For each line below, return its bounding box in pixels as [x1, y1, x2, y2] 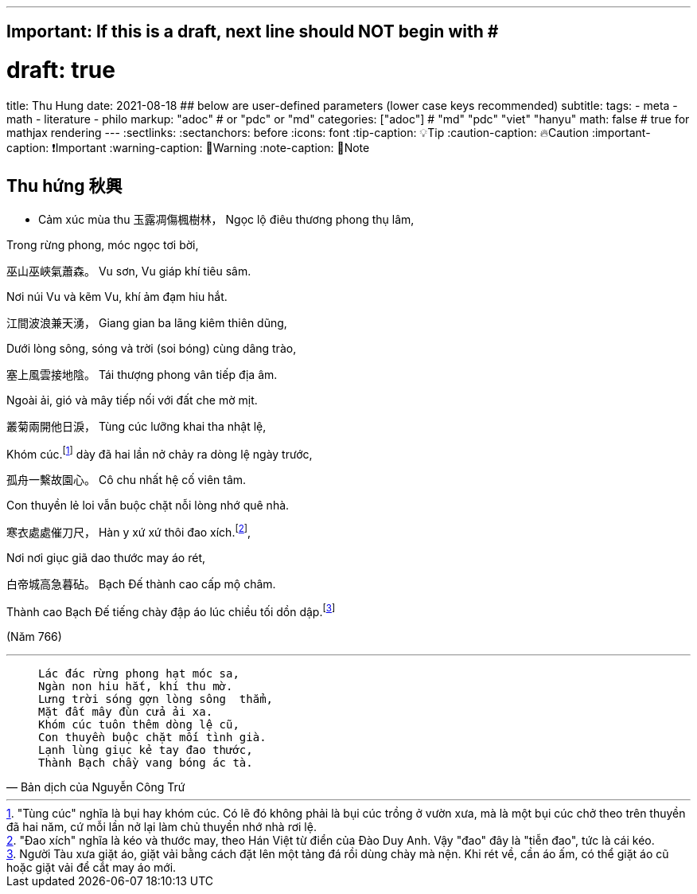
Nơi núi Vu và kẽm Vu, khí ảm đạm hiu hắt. [6, 289, 228, 303]
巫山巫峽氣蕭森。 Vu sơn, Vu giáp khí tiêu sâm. [6, 264, 251, 278]
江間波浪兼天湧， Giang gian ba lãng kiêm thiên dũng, [6, 315, 287, 330]
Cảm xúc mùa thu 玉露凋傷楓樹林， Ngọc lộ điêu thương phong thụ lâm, [38, 212, 415, 226]
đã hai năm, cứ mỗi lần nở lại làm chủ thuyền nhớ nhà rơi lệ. [6, 819, 317, 833]
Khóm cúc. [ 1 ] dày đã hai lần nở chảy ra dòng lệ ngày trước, [6, 444, 313, 461]
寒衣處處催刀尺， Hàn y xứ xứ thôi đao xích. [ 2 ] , [6, 523, 251, 540]
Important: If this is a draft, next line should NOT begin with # [6, 21, 499, 42]
